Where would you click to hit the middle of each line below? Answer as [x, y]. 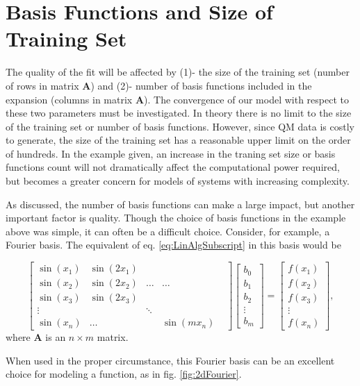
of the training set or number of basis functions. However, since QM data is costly [180, 126]
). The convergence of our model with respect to [246, 99]
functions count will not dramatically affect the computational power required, [173, 167]
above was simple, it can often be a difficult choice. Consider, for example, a [168, 231]
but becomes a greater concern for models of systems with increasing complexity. [178, 181]
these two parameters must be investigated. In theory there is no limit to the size [179, 113]
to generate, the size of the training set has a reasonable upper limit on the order [178, 140]
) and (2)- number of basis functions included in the [201, 85]
